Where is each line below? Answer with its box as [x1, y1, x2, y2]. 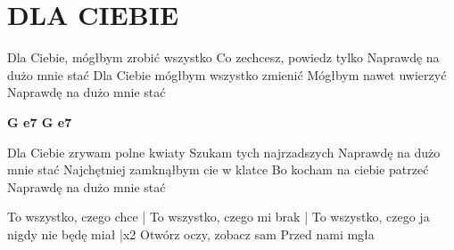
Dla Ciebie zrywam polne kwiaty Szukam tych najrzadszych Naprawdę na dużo [7, 142, 441, 161]
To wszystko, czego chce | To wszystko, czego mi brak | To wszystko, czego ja [7, 207, 430, 226]
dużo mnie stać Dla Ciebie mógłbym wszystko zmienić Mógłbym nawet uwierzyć [7, 65, 447, 84]
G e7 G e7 [7, 112, 72, 131]
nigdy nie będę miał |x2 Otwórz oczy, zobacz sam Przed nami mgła [7, 224, 375, 243]
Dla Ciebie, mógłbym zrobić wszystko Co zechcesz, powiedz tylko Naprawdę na [7, 48, 440, 67]
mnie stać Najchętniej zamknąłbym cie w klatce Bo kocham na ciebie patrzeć [7, 160, 429, 179]
